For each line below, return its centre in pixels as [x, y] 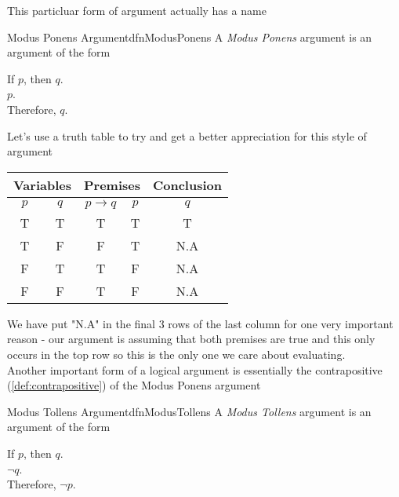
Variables [42, 185]
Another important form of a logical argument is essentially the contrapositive [195, 369]
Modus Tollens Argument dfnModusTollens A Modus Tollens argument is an [189, 411]
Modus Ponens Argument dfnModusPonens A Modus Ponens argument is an [190, 37]
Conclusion [187, 185]
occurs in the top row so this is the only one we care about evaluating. [176, 354]
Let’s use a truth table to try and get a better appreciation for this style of [187, 135]
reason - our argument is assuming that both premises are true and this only [191, 339]
